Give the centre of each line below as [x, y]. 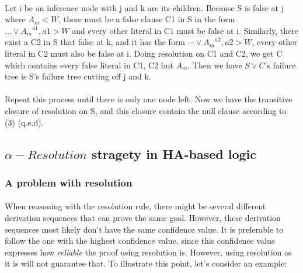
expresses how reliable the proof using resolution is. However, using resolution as [148, 252]
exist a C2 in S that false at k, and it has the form [95, 42]
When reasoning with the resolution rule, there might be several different [135, 206]
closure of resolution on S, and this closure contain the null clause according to [146, 110]
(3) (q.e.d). [24, 122]
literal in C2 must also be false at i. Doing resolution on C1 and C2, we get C [144, 53]
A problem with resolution [69, 182]
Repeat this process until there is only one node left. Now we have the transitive [149, 99]
